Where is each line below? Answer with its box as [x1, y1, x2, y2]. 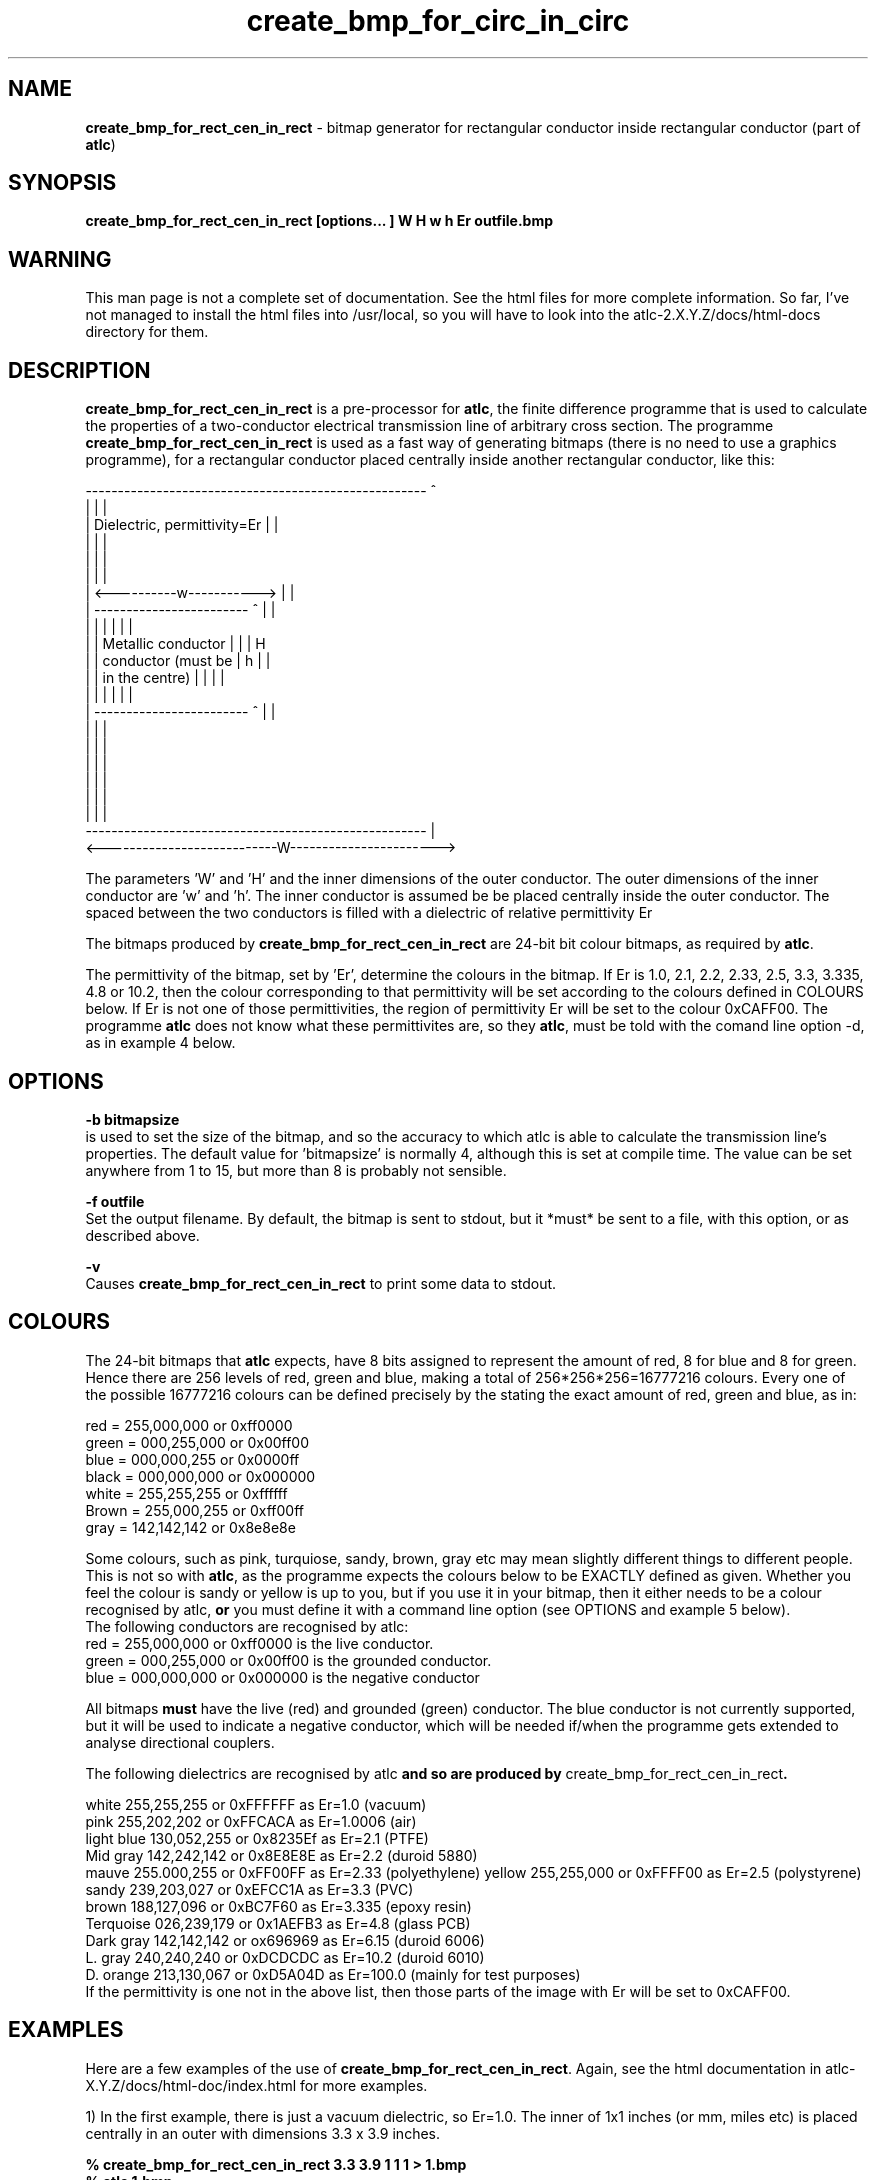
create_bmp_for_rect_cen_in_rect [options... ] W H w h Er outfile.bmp [85, 212, 554, 230]
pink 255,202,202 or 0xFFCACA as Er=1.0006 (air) [85, 1812, 417, 1830]
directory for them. [85, 323, 209, 341]
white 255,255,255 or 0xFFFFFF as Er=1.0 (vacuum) [85, 1795, 427, 1813]
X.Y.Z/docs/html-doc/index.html [85, 2076, 297, 2094]
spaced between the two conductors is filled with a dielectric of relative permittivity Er [85, 904, 653, 922]
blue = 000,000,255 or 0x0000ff [85, 1450, 300, 1468]
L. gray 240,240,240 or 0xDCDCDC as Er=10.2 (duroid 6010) [85, 1948, 485, 1966]
